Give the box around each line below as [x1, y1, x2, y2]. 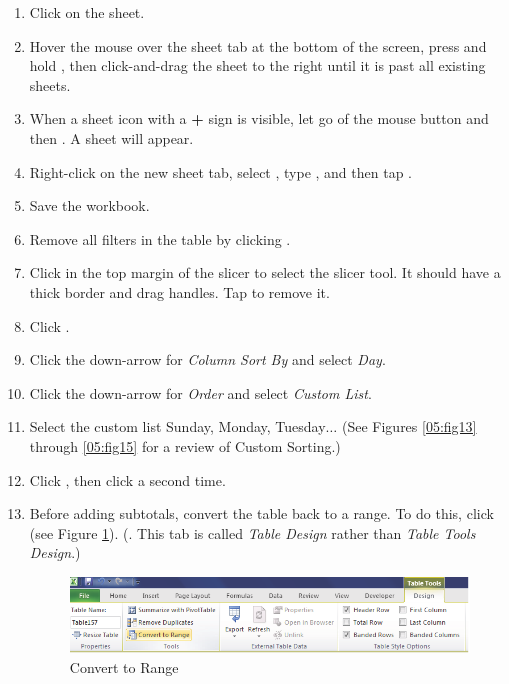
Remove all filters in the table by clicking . [29, 228, 291, 249]
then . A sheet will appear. [29, 127, 194, 148]
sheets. [29, 74, 71, 95]
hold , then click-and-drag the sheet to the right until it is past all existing [29, 55, 486, 76]
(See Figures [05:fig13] [341, 416, 477, 437]
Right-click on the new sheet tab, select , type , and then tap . [29, 161, 412, 182]
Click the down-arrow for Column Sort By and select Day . [29, 349, 386, 370]
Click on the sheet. [29, 2, 145, 22]
